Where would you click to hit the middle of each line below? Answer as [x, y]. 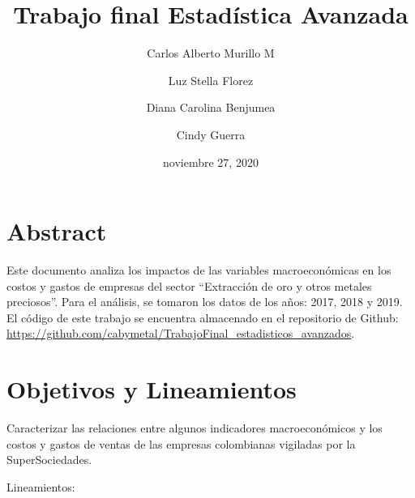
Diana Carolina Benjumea [211, 107]
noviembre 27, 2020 [211, 162]
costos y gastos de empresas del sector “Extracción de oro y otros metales [189, 285]
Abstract [57, 231]
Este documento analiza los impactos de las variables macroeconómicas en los [199, 270]
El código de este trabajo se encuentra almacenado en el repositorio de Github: [203, 317]
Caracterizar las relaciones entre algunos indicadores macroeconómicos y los [195, 428]
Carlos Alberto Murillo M [211, 53]
